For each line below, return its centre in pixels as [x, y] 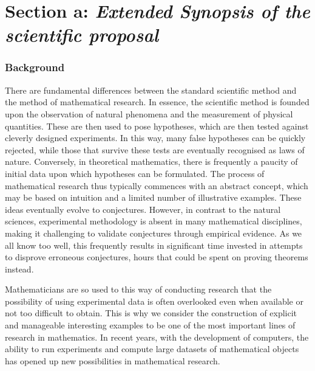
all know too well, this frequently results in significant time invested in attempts [154, 245]
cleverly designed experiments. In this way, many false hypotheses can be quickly [155, 138]
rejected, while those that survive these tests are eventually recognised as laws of [155, 149]
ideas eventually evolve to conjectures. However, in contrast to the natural [143, 209]
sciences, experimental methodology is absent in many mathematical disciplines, [154, 221]
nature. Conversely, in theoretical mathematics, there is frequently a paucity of [151, 161]
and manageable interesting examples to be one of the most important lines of [150, 325]
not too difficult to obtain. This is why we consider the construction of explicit [151, 313]
